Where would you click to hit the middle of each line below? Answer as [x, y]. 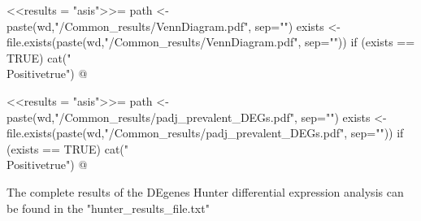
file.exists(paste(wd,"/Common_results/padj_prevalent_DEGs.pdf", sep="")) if [205, 133]
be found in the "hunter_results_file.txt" [108, 208]
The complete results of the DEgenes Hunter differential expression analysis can [205, 191]
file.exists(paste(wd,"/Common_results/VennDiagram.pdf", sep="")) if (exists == [211, 42]
